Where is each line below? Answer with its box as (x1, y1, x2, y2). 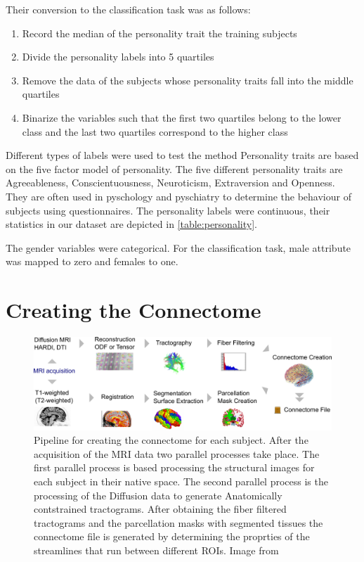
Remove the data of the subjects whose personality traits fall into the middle (22, 72, 353, 87)
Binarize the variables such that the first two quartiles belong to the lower (22, 110, 342, 124)
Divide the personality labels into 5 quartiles (22, 49, 214, 64)
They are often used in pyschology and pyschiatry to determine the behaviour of (6, 189, 351, 203)
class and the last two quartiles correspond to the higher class (22, 124, 288, 139)
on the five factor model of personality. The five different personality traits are (6, 161, 343, 176)
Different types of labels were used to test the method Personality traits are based (6, 148, 359, 162)
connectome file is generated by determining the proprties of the (34, 529, 310, 544)
